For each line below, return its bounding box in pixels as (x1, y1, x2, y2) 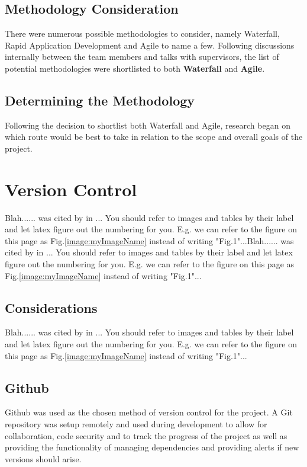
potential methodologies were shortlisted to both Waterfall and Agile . (5, 62, 265, 74)
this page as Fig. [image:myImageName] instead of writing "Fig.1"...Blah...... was (5, 234, 294, 247)
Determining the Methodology (5, 91, 195, 109)
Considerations (5, 298, 98, 316)
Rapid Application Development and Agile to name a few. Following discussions (5, 39, 295, 51)
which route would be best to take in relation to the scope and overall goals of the (5, 130, 303, 143)
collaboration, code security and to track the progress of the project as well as (5, 429, 287, 442)
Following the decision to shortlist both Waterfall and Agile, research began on (5, 119, 290, 131)
